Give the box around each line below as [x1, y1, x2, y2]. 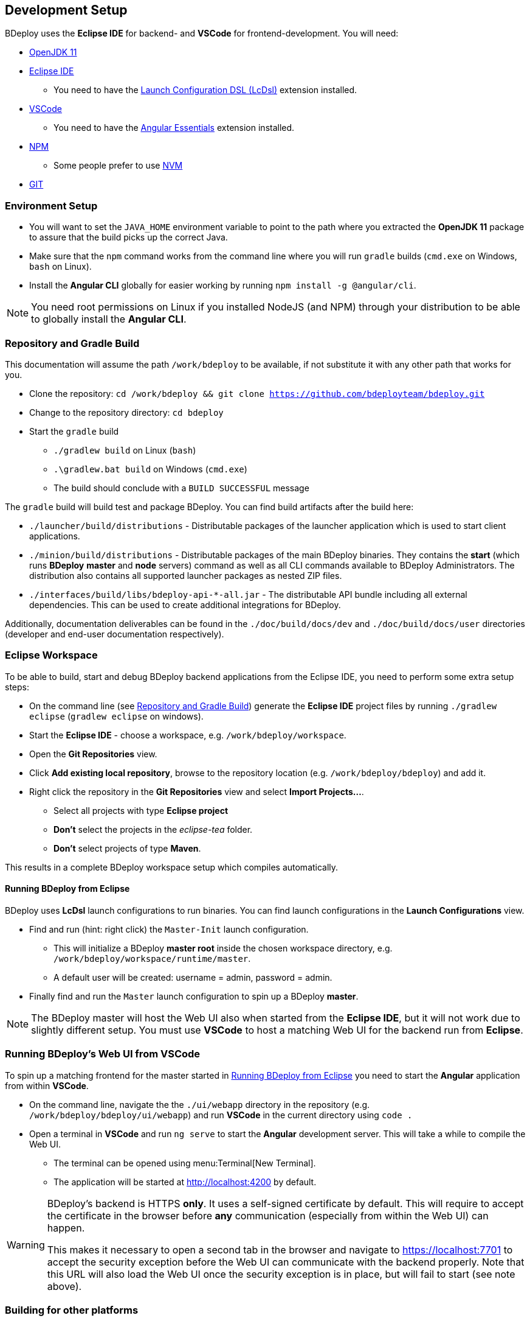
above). [47, 1280, 82, 1292]
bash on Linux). [29, 261, 92, 272]
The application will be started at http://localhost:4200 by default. [53, 1176, 317, 1187]
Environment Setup [5, 199, 98, 212]
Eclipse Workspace [5, 649, 98, 662]
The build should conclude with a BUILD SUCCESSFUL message [53, 482, 309, 493]
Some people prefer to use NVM [53, 160, 183, 171]
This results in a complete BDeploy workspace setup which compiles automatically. [5, 861, 339, 872]
